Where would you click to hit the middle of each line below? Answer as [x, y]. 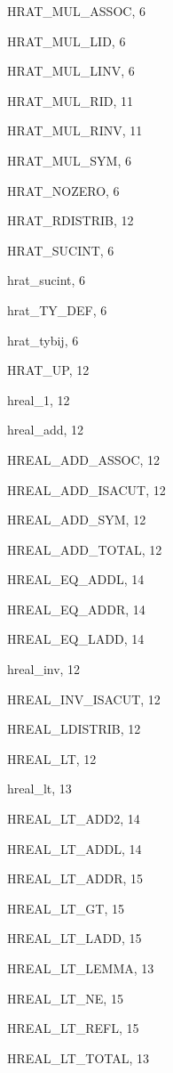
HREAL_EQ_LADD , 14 [76, 639]
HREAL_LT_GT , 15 [66, 908]
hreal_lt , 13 [39, 788]
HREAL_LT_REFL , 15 [73, 1028]
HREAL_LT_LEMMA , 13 [81, 968]
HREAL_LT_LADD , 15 [75, 938]
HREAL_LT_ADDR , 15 [75, 878]
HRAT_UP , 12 [48, 370]
